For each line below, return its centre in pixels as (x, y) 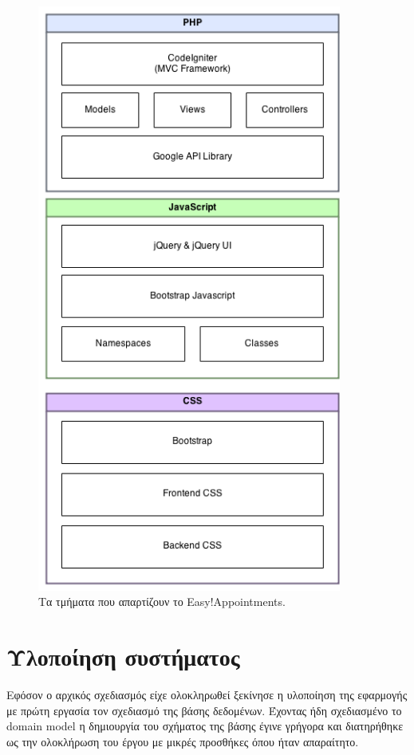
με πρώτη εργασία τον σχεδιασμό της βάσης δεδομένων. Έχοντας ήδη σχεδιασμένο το (204, 710)
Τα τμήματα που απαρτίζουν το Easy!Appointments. (162, 602)
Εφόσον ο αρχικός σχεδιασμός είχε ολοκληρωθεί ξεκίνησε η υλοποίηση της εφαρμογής (207, 695)
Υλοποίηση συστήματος (123, 657)
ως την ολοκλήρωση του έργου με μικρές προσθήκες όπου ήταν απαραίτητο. (183, 741)
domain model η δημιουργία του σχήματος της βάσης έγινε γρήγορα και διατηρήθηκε (205, 726)
